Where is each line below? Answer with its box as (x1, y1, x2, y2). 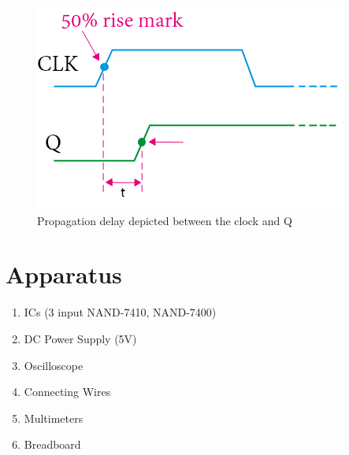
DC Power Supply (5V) (24, 330, 137, 346)
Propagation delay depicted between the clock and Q (37, 212, 292, 228)
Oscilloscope (24, 357, 84, 373)
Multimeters (24, 409, 84, 426)
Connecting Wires (24, 383, 111, 400)
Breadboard (24, 436, 81, 453)
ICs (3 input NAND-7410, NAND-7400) (24, 304, 217, 320)
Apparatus (6, 258, 122, 290)
